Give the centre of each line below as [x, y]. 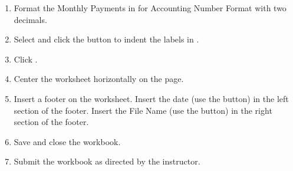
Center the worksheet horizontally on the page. [99, 79]
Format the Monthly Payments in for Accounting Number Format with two [150, 8]
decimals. [30, 19]
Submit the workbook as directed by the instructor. [107, 161]
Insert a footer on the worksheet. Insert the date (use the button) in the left [151, 98]
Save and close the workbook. [67, 141]
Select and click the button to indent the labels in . [106, 39]
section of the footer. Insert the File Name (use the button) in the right [143, 110]
